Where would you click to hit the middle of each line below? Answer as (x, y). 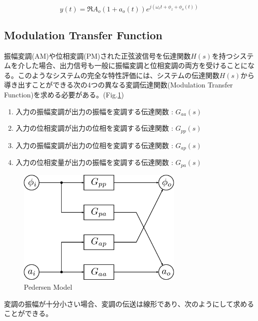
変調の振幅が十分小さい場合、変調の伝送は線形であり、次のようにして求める (129, 303)
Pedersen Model (48, 286)
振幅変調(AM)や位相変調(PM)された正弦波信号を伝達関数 (97, 55)
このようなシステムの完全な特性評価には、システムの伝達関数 (119, 75)
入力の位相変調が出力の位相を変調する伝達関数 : (94, 128)
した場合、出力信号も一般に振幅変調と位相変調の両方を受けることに (136, 65)
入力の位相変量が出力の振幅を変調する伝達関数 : (94, 162)
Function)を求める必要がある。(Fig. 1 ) (64, 95)
